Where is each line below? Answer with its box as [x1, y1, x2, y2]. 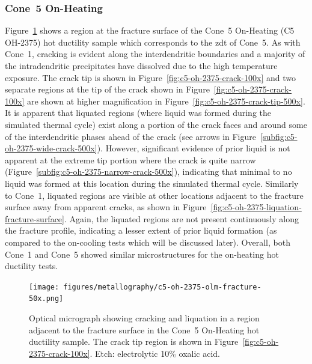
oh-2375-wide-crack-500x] [5, 142, 97, 154]
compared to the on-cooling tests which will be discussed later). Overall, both [5, 235, 290, 248]
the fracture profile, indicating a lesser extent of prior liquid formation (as [5, 224, 277, 237]
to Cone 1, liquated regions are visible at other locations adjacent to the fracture [5, 189, 304, 201]
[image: [29, 282, 60, 291]
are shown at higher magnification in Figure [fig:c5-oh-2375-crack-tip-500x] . [26, 94, 305, 107]
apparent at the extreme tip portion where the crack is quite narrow [5, 153, 256, 166]
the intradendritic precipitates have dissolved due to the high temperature [5, 59, 278, 71]
